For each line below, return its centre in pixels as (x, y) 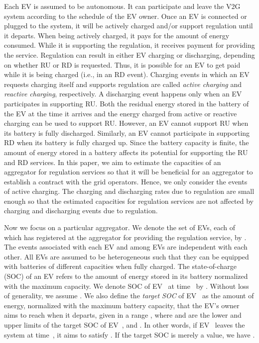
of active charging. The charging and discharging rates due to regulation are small (129, 191)
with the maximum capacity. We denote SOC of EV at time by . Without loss (127, 286)
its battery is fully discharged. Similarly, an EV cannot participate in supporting (127, 132)
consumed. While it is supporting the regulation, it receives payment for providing (129, 45)
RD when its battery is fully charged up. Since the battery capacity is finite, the (127, 142)
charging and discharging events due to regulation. (81, 211)
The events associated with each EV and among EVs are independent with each (126, 247)
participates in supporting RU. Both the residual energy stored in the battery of (127, 103)
